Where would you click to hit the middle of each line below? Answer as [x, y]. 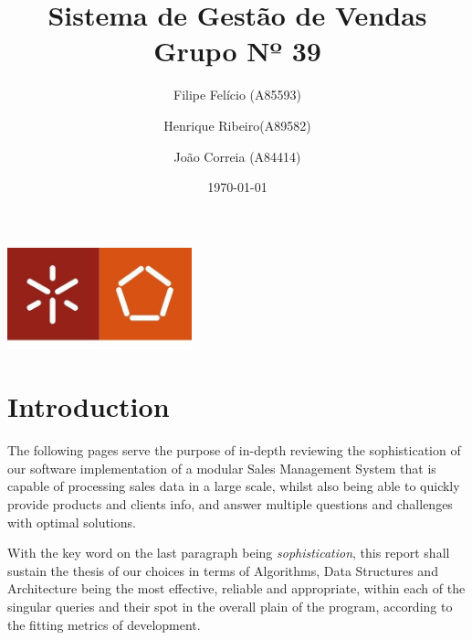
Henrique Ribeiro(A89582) [237, 125]
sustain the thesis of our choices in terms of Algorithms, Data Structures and [223, 570]
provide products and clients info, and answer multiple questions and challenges [230, 504]
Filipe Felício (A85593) [237, 95]
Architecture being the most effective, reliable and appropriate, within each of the [236, 588]
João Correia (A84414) [237, 156]
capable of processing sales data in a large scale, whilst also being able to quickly [234, 486]
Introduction [89, 406]
